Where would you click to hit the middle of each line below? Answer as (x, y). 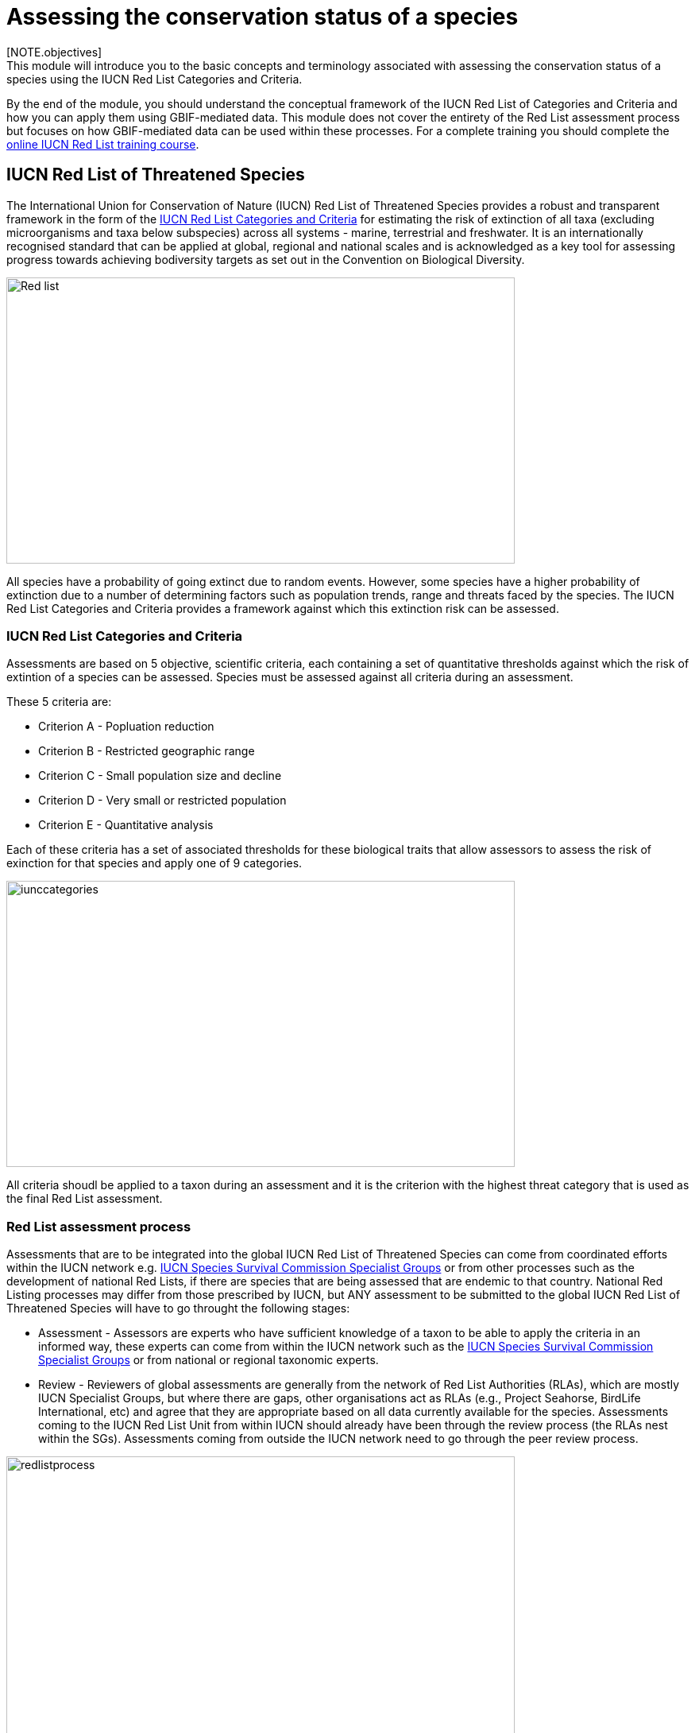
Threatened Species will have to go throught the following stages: (178, 1308)
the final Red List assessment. (85, 1199)
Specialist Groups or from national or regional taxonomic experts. (208, 1360)
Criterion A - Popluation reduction (126, 727)
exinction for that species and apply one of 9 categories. (154, 863)
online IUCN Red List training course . (103, 144)
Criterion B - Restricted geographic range (147, 751)
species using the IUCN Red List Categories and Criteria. (154, 79)
